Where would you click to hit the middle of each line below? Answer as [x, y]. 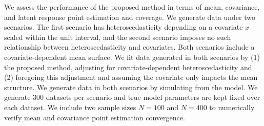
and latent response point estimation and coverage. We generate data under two [130, 17]
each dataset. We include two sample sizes [70, 107]
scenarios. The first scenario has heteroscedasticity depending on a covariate [124, 27]
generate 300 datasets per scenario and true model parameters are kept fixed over [132, 97]
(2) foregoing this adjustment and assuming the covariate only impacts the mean [131, 77]
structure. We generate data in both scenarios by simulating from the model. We [131, 87]
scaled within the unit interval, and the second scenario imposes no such [118, 37]
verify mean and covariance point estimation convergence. [95, 117]
